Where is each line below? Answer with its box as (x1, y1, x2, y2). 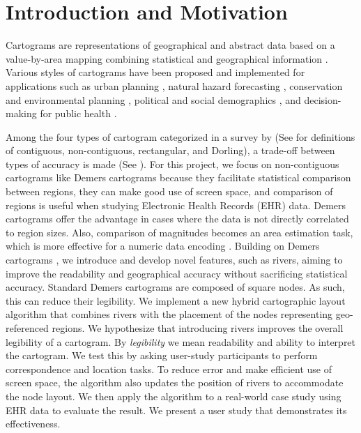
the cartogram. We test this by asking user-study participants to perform (6, 348, 318, 363)
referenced (6, 321, 49, 335)
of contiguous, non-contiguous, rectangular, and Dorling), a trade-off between (6, 143, 335, 158)
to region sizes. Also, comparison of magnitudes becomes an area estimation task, (6, 225, 353, 239)
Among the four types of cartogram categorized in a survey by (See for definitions (6, 129, 355, 144)
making (6, 106, 37, 121)
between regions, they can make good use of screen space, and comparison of (6, 184, 333, 199)
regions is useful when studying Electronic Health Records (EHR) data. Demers (6, 197, 346, 212)
